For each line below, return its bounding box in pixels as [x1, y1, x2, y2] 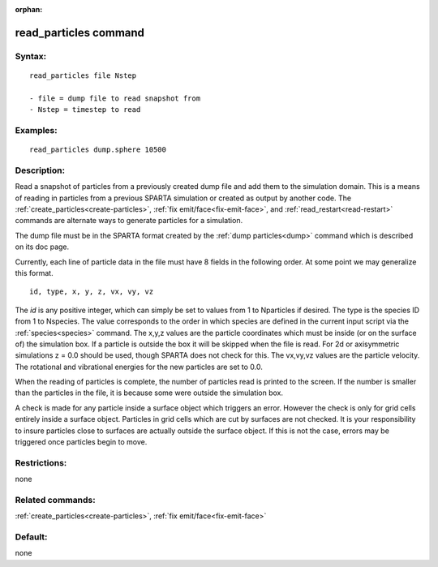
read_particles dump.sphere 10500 [29, 145, 166, 154]
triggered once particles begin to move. [15, 437, 148, 447]
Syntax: [15, 50, 47, 62]
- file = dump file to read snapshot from [29, 93, 201, 103]
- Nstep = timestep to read [29, 105, 141, 114]
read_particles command [15, 25, 145, 40]
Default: [15, 531, 48, 543]
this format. [15, 268, 54, 277]
